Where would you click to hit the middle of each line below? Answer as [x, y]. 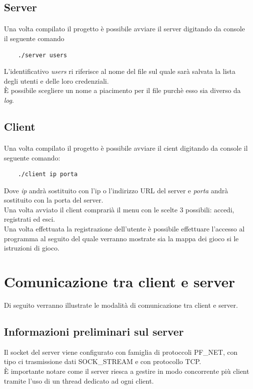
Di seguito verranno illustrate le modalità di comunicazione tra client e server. [121, 305]
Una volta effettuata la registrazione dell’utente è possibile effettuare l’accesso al [124, 229]
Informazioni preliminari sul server [94, 331]
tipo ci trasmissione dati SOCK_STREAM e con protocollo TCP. [103, 361]
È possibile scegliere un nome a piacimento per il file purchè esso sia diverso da [122, 90]
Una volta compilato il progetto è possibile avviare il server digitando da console [125, 29]
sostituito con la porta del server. [54, 200]
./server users [42, 55]
